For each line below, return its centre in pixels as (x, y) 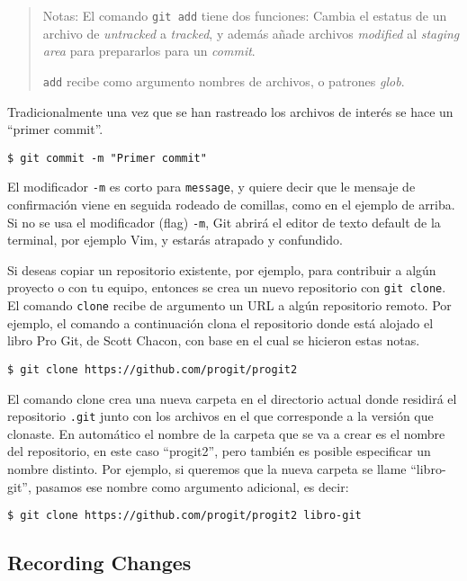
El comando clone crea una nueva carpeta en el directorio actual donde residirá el (232, 398)
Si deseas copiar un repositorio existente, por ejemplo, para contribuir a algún (222, 269)
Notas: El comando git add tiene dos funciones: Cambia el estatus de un (245, 15)
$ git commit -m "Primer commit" (107, 158)
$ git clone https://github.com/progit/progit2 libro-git (184, 516)
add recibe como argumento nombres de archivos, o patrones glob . (224, 80)
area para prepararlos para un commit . (149, 51)
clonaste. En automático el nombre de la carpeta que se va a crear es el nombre (226, 433)
